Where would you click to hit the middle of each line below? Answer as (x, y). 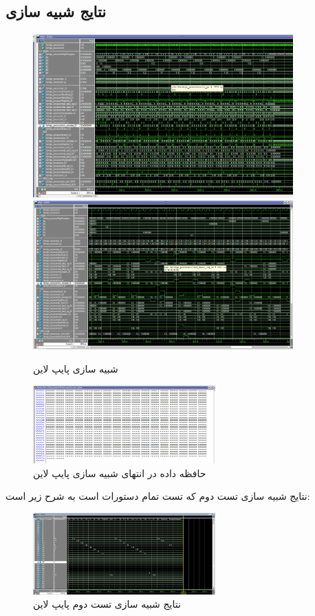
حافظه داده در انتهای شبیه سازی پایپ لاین (120, 473)
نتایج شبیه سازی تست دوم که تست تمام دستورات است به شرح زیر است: (158, 496)
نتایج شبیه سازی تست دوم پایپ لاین (107, 604)
